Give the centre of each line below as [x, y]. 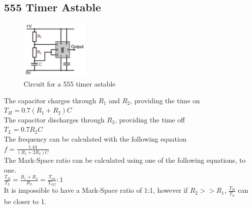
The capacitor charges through [50, 100]
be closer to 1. [25, 201]
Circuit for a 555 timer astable [70, 84]
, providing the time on [165, 100]
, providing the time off [150, 119]
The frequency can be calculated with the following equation [95, 139]
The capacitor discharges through [54, 119]
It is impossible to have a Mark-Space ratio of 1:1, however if [96, 190]
